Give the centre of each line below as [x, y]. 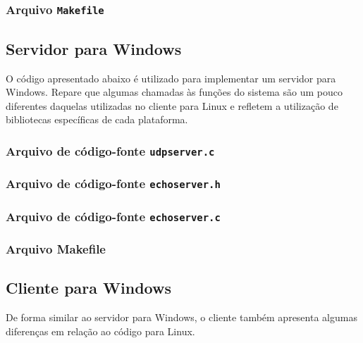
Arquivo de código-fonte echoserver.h [113, 183]
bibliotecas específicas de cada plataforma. [97, 119]
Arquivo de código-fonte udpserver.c [110, 150]
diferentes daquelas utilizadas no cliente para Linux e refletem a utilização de [172, 105]
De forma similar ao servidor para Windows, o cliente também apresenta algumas [181, 317]
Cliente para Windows [88, 288]
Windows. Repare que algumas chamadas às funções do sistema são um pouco [174, 92]
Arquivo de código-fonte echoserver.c [113, 216]
